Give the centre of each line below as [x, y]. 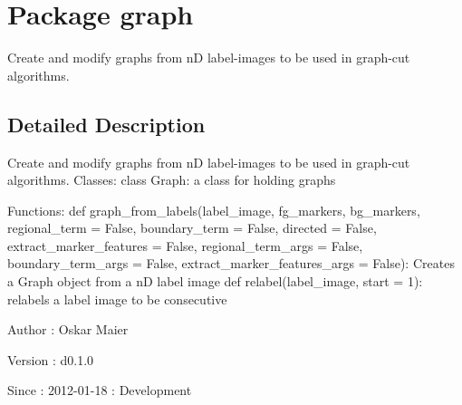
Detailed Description [106, 124]
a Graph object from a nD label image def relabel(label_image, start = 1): [215, 281]
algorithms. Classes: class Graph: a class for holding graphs [172, 180]
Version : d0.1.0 [51, 359]
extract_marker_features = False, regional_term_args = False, [185, 245]
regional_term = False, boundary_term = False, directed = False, [192, 228]
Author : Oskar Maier [68, 329]
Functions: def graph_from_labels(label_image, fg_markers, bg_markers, [214, 210]
